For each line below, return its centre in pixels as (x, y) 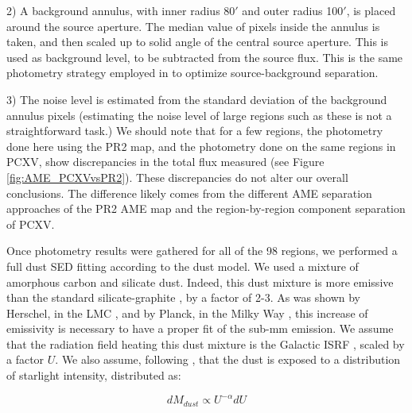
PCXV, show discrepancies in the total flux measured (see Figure (165, 162)
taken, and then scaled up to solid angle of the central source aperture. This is (198, 42)
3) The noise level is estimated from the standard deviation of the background (197, 99)
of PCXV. (31, 224)
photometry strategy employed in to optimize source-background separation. (192, 73)
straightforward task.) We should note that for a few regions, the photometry (195, 131)
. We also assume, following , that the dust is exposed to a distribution (228, 359)
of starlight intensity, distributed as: (94, 375)
